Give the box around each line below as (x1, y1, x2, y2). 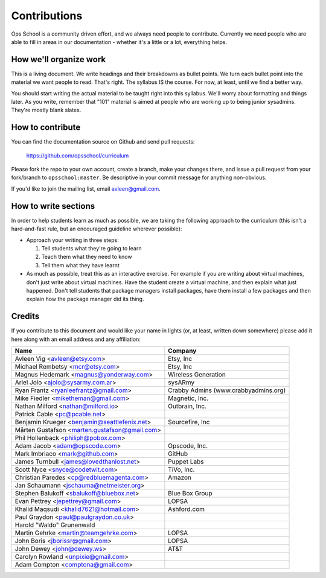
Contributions (11, 9, 83, 22)
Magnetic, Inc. (168, 394, 209, 402)
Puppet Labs (168, 457, 204, 466)
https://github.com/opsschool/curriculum (26, 151, 129, 159)
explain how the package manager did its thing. (26, 296, 144, 303)
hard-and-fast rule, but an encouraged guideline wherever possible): (11, 225, 182, 232)
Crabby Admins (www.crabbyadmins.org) (168, 386, 286, 395)
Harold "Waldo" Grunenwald (14, 521, 95, 529)
